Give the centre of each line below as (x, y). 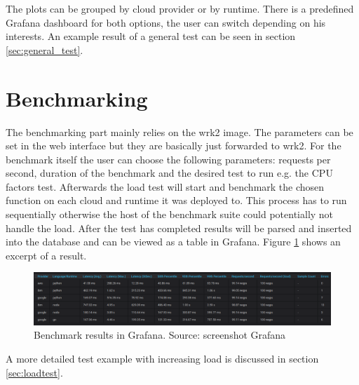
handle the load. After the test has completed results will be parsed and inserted (179, 228)
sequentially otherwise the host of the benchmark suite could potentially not (170, 214)
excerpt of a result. (46, 255)
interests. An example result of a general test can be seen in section (151, 36)
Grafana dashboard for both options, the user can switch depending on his (166, 22)
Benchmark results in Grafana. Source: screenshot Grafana (160, 335)
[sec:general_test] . (45, 49)
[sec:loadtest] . (34, 372)
